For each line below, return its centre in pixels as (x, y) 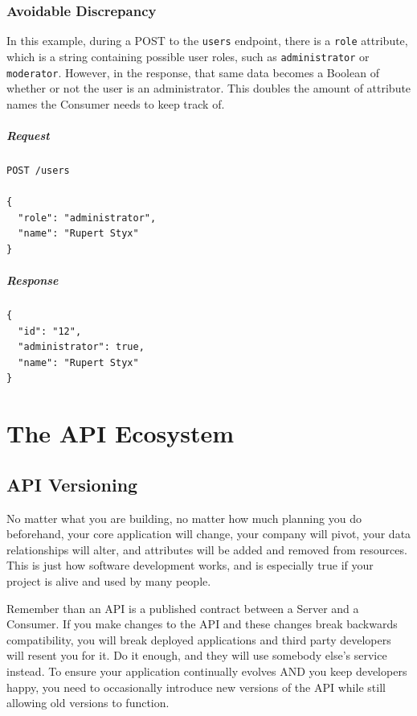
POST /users (38, 170)
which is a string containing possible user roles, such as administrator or (188, 56)
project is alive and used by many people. (109, 580)
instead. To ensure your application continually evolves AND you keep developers (207, 671)
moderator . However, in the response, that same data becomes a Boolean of (193, 72)
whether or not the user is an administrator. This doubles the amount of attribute (209, 88)
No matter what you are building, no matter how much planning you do (184, 518)
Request (28, 135)
